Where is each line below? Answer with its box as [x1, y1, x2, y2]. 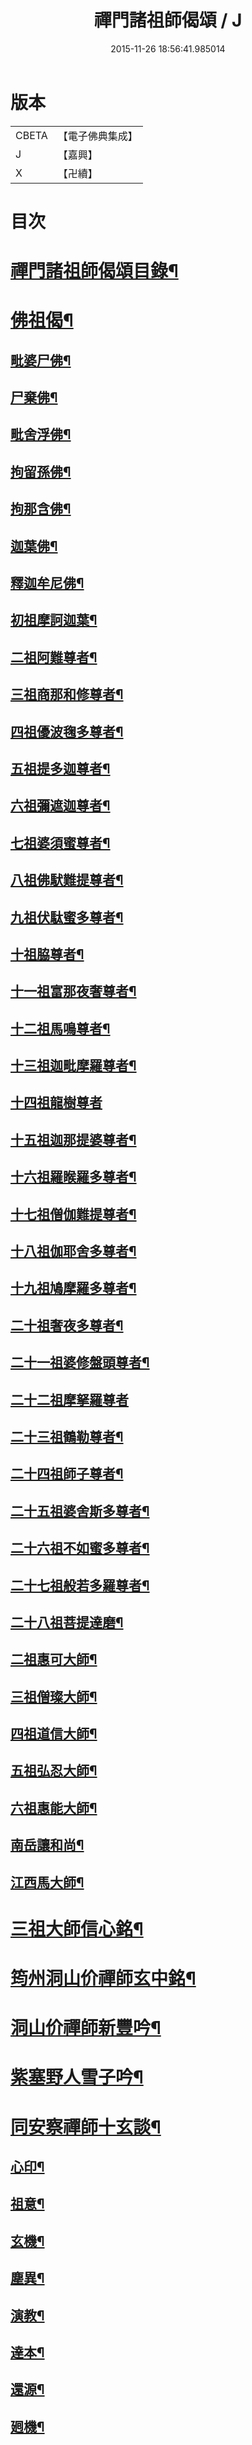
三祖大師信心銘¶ [10, 1917, 144, 1940]
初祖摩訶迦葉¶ [10, 612, 98, 629]
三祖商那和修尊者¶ [10, 686, 124, 703]
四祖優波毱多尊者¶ [10, 723, 124, 740]
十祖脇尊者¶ [10, 946, 85, 963]
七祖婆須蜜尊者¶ [10, 834, 111, 851]
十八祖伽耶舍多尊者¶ [10, 1243, 137, 1260]
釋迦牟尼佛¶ [10, 574, 85, 591]
